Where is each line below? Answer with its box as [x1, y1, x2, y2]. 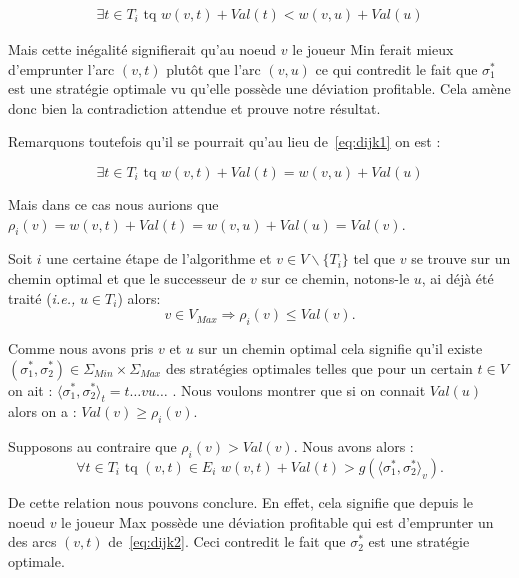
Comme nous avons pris [8, 337, 154, 358]
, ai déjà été [421, 267, 494, 288]
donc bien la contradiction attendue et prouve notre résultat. [8, 97, 381, 118]
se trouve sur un [411, 248, 511, 269]
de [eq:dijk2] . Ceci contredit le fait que [108, 531, 346, 552]
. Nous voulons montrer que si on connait [172, 379, 426, 400]
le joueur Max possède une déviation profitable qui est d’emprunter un [61, 511, 494, 532]
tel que [353, 248, 396, 269]
